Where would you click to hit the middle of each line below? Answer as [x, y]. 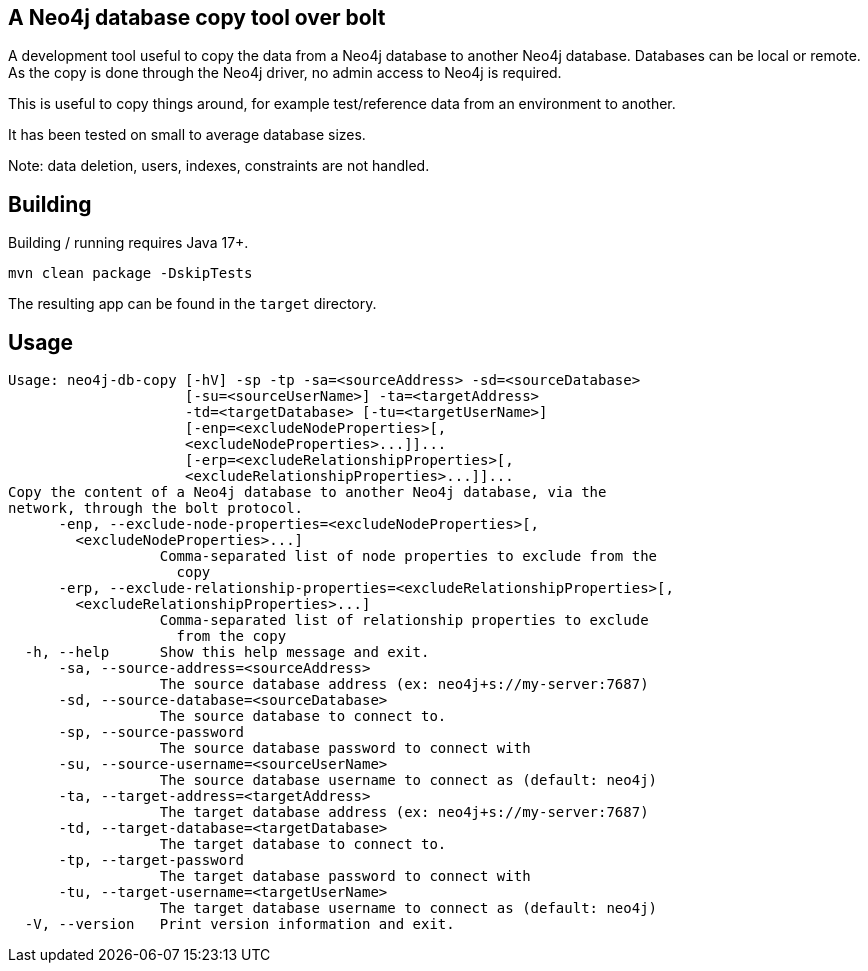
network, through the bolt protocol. [156, 508]
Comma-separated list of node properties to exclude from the [408, 556]
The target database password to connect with [345, 876]
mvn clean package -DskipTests [130, 273]
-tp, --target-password [151, 860]
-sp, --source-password [151, 732]
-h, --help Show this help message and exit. [227, 652]
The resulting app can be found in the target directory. [192, 304]
